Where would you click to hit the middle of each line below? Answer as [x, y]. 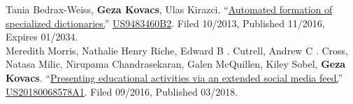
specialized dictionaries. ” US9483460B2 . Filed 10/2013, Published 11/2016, [165, 23]
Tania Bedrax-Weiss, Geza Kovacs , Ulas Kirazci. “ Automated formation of [169, 9]
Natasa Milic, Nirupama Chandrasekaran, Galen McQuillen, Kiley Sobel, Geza [176, 64]
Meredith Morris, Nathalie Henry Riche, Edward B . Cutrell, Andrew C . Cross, [177, 50]
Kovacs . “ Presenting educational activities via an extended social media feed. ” [174, 77]
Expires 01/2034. [42, 37]
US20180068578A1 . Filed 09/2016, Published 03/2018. [122, 91]
